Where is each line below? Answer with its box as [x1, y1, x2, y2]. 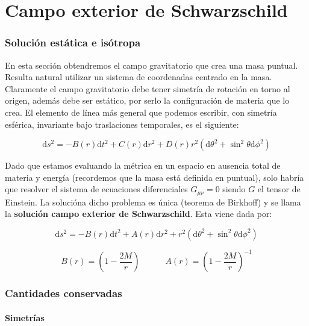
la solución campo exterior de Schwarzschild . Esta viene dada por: [5, 207, 272, 220]
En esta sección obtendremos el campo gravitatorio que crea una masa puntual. [5, 58, 298, 71]
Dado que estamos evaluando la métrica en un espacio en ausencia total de [5, 159, 281, 172]
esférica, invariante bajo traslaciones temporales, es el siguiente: [5, 118, 239, 130]
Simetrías [5, 311, 45, 324]
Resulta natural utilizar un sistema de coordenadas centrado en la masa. [5, 71, 272, 83]
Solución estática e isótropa [5, 35, 141, 50]
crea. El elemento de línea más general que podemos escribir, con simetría [5, 105, 277, 118]
